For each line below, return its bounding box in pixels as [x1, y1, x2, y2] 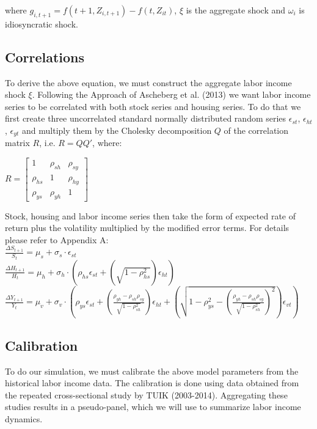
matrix [5, 136, 30, 149]
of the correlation [224, 123, 289, 136]
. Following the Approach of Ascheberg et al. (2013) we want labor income [32, 88, 311, 101]
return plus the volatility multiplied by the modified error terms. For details [5, 221, 290, 234]
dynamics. [5, 412, 43, 425]
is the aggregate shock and [186, 4, 286, 16]
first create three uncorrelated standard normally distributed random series [5, 112, 286, 125]
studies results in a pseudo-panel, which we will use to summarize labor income [5, 400, 301, 413]
